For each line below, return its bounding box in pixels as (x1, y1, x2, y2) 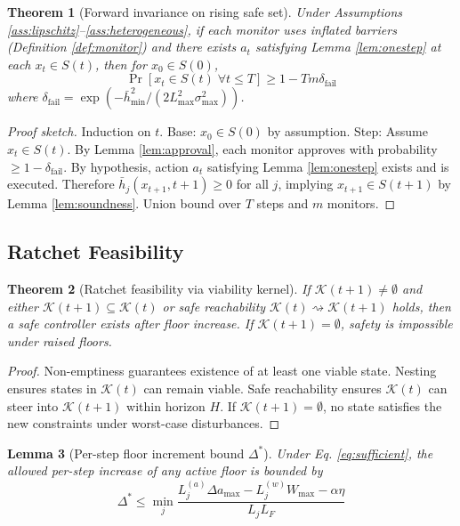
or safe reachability (162, 296, 266, 315)
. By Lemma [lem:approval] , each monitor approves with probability (67, 139, 438, 158)
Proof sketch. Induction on (7, 122, 151, 141)
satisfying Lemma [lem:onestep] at (254, 37, 441, 56)
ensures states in (7, 378, 97, 397)
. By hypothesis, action (63, 157, 189, 175)
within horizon (126, 396, 206, 415)
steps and (256, 194, 309, 213)
